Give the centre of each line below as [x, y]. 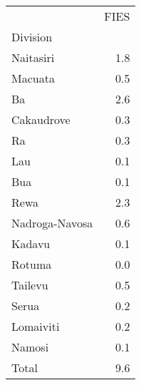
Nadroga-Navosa [52, 223]
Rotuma [32, 264]
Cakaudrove [41, 119]
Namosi [30, 347]
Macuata [33, 78]
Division [32, 37]
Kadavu [31, 243]
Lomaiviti [36, 326]
